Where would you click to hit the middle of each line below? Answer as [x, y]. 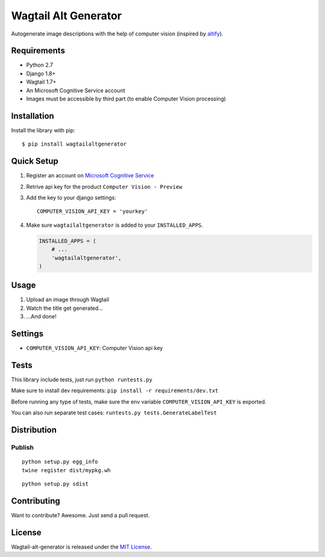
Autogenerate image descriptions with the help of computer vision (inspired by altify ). [117, 34]
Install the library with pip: [43, 130]
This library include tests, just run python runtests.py [82, 380]
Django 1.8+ [41, 73]
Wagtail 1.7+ [41, 82]
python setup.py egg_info [60, 462]
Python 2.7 [40, 65]
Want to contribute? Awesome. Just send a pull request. [80, 515]
